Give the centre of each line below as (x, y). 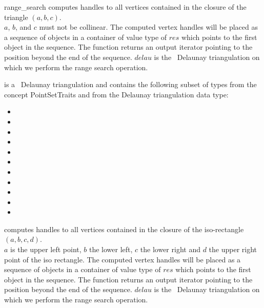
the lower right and (170, 249)
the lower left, (111, 249)
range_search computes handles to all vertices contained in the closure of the (125, 7)
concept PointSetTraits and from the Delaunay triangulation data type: (116, 94)
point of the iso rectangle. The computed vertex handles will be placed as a (123, 259)
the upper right (233, 249)
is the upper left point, (46, 249)
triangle (16, 17)
